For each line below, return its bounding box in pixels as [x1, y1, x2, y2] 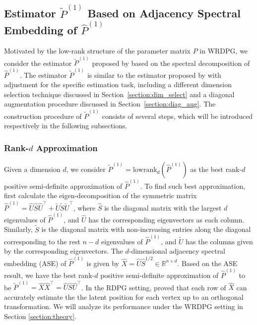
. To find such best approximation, [140, 180, 246, 191]
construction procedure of [4, 110, 82, 121]
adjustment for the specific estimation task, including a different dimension [4, 79, 232, 90]
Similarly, [4, 224, 33, 234]
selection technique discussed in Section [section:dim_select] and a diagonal [4, 89, 235, 99]
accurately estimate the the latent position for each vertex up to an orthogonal [4, 291, 244, 302]
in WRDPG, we [199, 46, 248, 56]
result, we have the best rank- [4, 270, 95, 280]
